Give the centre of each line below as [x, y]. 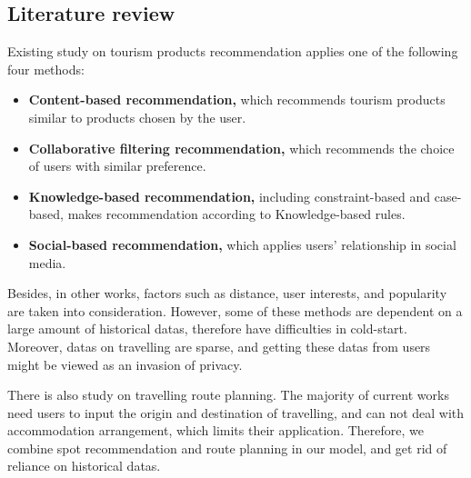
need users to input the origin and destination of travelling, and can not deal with [236, 412]
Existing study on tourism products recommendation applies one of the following [233, 51]
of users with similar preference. [117, 166]
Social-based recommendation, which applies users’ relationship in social [242, 244]
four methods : [46, 69]
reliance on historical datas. [84, 466]
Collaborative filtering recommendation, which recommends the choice [241, 148]
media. [47, 262]
